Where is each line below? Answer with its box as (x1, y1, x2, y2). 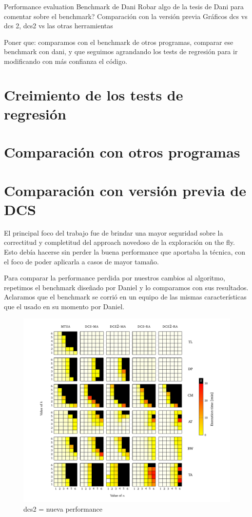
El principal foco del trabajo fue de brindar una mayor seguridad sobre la (4, 227, 223, 238)
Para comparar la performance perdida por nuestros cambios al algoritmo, (4, 273, 225, 283)
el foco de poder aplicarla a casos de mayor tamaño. (4, 256, 159, 266)
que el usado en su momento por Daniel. (4, 301, 124, 311)
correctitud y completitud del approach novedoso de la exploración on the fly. (4, 237, 235, 247)
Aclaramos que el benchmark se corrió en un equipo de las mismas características (4, 292, 247, 302)
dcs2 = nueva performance (23, 503, 102, 514)
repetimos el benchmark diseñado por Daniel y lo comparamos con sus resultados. (4, 282, 249, 292)
